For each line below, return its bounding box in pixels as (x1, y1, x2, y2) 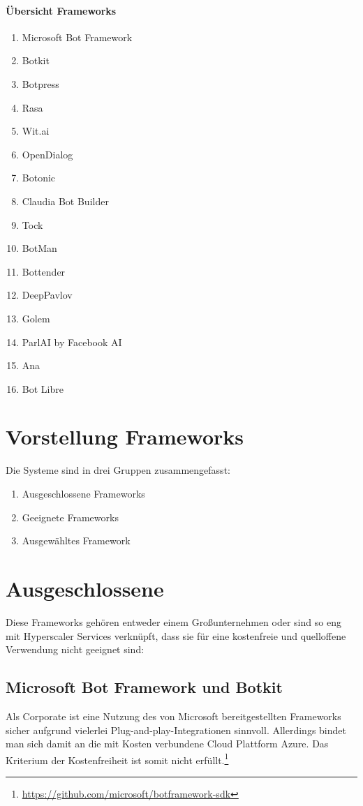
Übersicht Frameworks (6, 3, 117, 17)
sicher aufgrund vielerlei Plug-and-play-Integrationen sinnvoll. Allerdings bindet (6, 722, 346, 737)
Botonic (22, 170, 56, 185)
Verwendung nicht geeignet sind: (6, 642, 145, 657)
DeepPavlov (22, 288, 73, 302)
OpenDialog (22, 147, 73, 161)
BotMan (22, 241, 57, 255)
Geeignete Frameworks (22, 509, 119, 524)
